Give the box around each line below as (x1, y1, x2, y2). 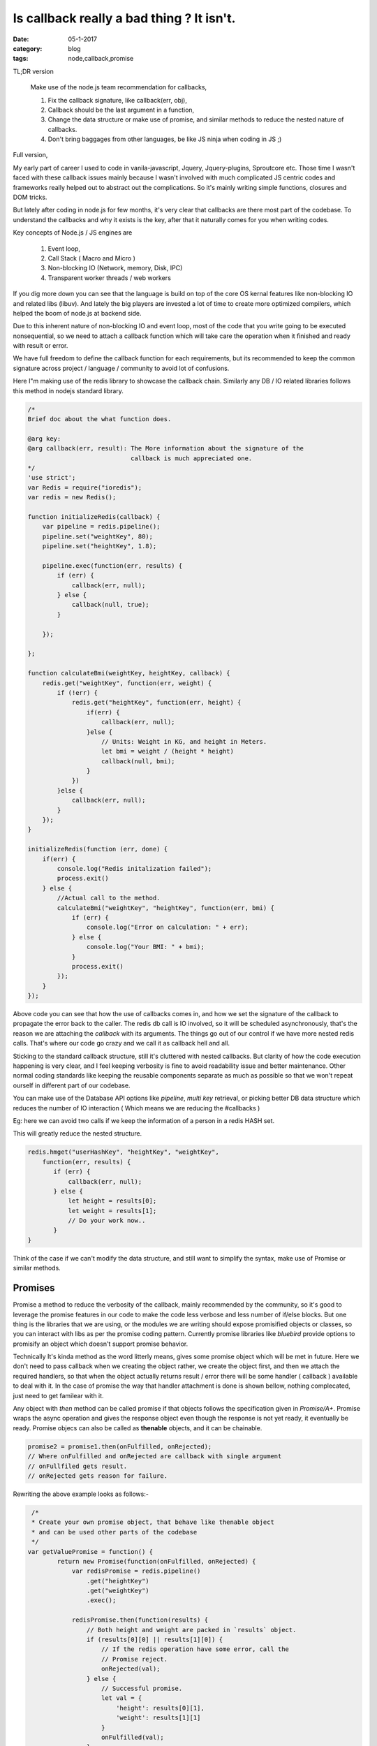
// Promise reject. (101, 1655, 168, 1663)
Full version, (13, 151, 48, 159)
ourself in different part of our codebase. (13, 1081, 131, 1090)
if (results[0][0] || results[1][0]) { (86, 1636, 223, 1644)
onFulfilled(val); (101, 1733, 164, 1741)
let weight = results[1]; (68, 1207, 157, 1215)
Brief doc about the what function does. (27, 416, 172, 423)
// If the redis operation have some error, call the (101, 1645, 290, 1653)
